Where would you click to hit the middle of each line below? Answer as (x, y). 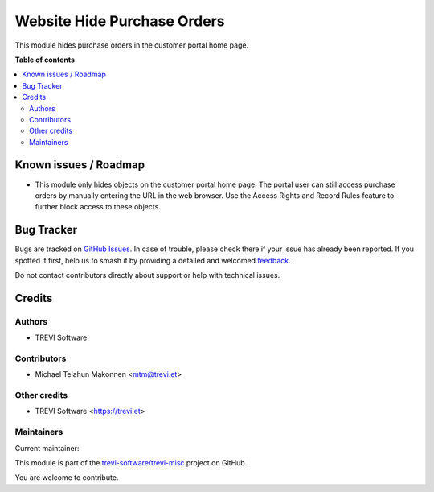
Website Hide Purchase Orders (120, 21)
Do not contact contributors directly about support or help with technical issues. (147, 275)
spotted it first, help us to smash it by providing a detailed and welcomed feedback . (153, 260)
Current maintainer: (47, 448)
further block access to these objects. (98, 207)
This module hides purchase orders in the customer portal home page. (132, 45)
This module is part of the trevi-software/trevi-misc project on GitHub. (131, 463)
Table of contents (45, 60)
